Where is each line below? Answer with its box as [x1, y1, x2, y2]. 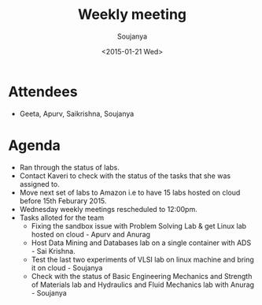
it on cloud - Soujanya [31, 262, 103, 273]
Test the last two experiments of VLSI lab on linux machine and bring [31, 255, 254, 264]
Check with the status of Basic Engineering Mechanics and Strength [31, 271, 253, 281]
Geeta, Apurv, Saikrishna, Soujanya [19, 109, 135, 118]
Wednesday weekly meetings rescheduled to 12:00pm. [19, 204, 198, 214]
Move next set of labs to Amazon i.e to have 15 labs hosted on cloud [19, 188, 241, 197]
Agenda [8, 136, 61, 154]
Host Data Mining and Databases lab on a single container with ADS [31, 238, 252, 247]
